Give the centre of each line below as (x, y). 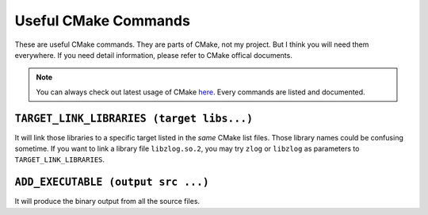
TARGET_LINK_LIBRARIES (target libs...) (134, 118)
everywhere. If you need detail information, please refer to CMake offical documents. (153, 55)
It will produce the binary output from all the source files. (107, 202)
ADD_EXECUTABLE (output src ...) (112, 182)
